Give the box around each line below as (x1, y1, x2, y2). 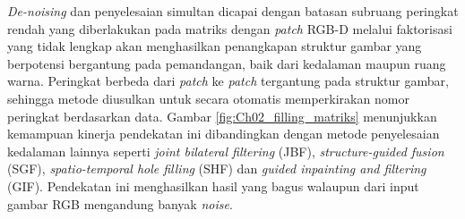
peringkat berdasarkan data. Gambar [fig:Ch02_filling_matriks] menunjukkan (7, 106, 437, 125)
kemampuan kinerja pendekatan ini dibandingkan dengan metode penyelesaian (7, 124, 440, 143)
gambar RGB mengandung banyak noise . (7, 194, 233, 213)
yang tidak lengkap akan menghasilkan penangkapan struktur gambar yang (7, 37, 422, 55)
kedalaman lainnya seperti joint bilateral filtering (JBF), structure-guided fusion (7, 141, 444, 160)
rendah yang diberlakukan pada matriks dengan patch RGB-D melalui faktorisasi (7, 19, 452, 38)
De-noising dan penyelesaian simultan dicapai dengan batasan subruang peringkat (7, 2, 459, 20)
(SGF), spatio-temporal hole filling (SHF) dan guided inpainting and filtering (7, 159, 426, 178)
